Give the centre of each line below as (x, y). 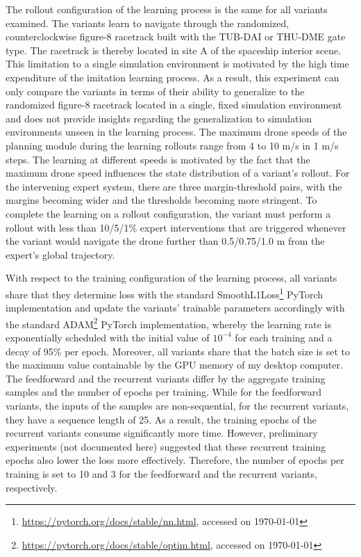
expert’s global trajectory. (60, 254)
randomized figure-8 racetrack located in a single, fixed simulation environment (174, 105)
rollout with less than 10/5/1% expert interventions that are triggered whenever (176, 227)
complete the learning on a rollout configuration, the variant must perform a (168, 213)
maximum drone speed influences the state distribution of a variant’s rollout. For (178, 173)
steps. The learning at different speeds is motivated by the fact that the (158, 159)
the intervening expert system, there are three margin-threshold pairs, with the (174, 186)
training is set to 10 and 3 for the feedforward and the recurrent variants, (161, 473)
